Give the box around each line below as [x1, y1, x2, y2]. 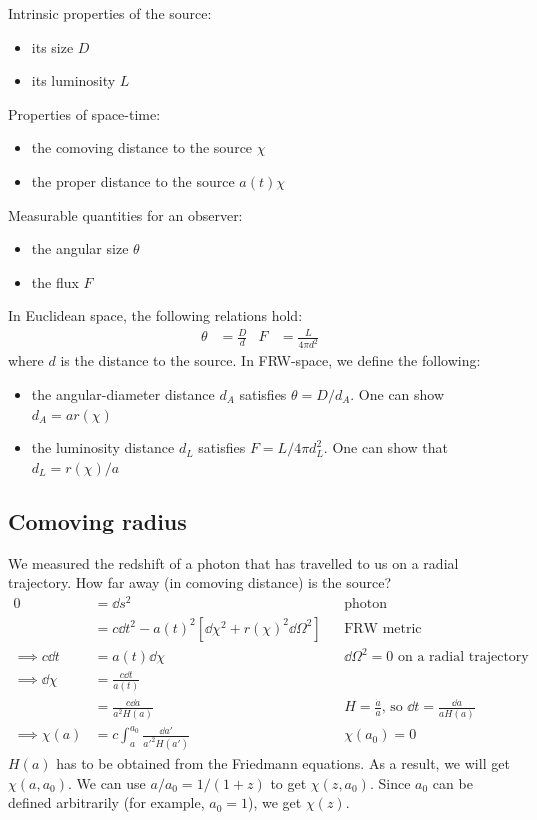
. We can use [67, 772, 146, 793]
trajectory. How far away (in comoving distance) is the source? [8, 572, 392, 593]
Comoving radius [8, 505, 187, 536]
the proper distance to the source [31, 170, 235, 191]
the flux [31, 271, 79, 292]
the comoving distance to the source [31, 137, 253, 158]
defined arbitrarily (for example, [8, 792, 205, 813]
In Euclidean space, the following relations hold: [8, 305, 303, 326]
